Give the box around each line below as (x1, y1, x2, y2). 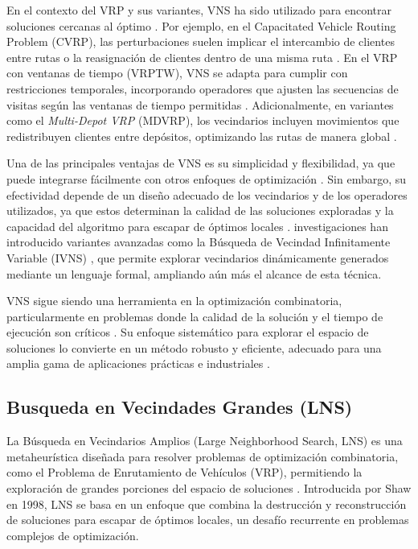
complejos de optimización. (6, 526, 139, 543)
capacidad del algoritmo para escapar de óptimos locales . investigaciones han (6, 217, 388, 234)
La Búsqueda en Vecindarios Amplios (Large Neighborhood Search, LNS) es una (6, 432, 403, 449)
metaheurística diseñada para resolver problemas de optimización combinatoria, (6, 448, 399, 464)
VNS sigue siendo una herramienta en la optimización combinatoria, (6, 292, 342, 309)
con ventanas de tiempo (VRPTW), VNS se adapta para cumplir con (6, 64, 348, 81)
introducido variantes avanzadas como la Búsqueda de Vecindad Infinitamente (6, 233, 391, 250)
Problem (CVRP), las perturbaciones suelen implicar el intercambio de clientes (6, 33, 395, 50)
